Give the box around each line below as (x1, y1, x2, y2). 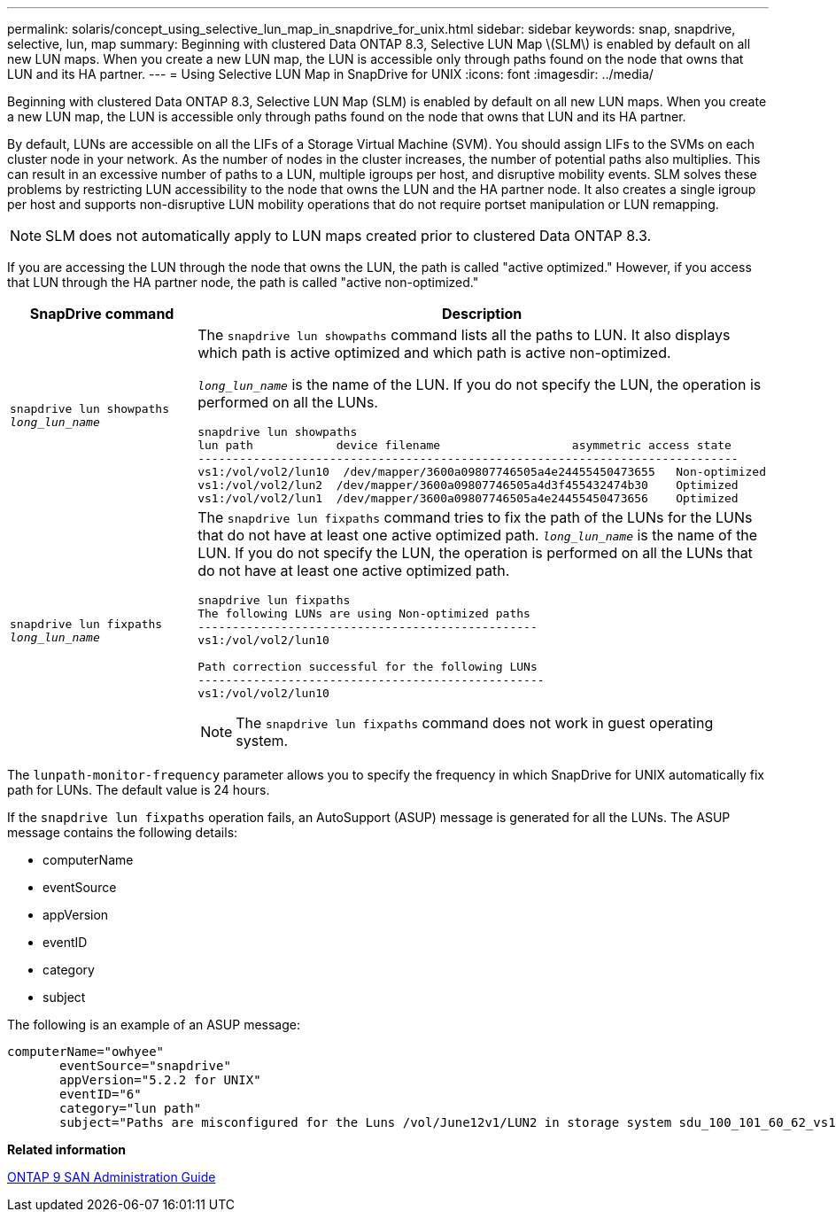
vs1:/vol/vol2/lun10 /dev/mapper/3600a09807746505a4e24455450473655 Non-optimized (197, 465, 766, 478)
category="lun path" (59, 1101, 202, 1115)
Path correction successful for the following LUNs (197, 660, 538, 673)
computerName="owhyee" (7, 1044, 165, 1059)
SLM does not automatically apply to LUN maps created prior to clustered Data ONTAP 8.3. (45, 227, 652, 245)
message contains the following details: (7, 825, 238, 840)
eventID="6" (59, 1087, 142, 1101)
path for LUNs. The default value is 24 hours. (7, 782, 270, 797)
